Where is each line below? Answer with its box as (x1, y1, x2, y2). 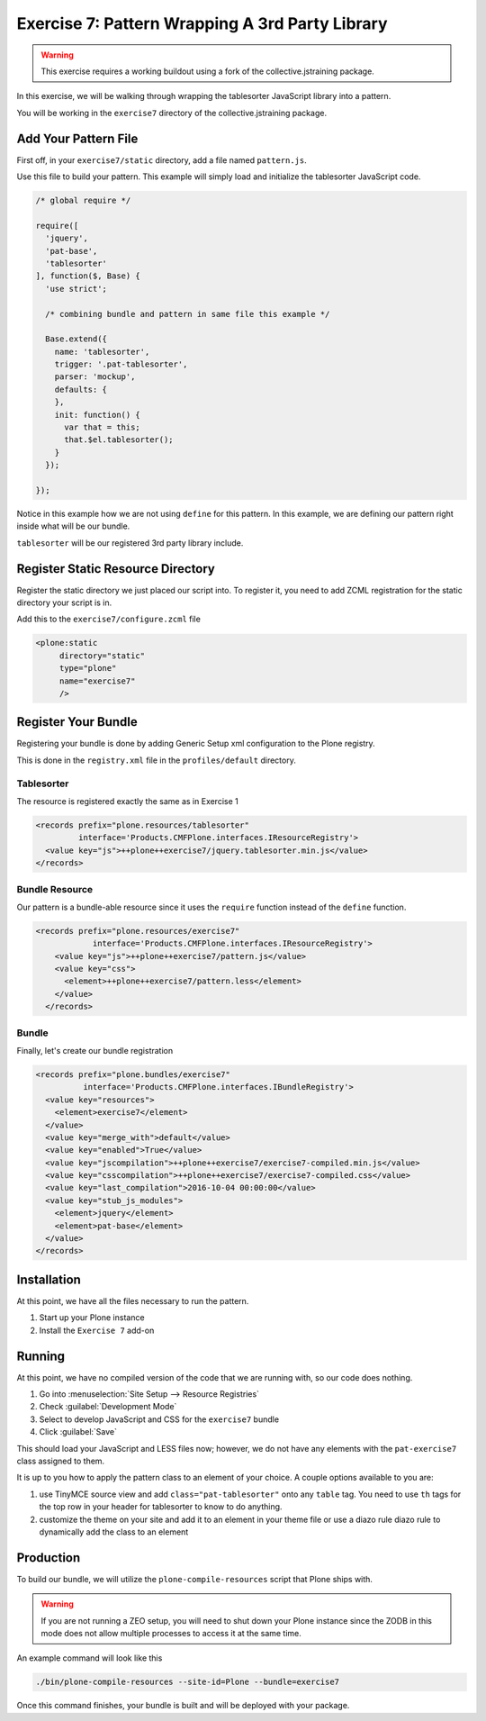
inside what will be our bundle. (16, 521, 130, 531)
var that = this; (64, 422, 141, 432)
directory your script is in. (16, 597, 112, 608)
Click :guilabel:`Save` (39, 1427, 117, 1437)
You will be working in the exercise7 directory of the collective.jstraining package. (16, 107, 328, 118)
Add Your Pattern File (16, 131, 139, 146)
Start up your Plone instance (39, 1312, 145, 1323)
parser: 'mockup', (54, 372, 136, 382)
